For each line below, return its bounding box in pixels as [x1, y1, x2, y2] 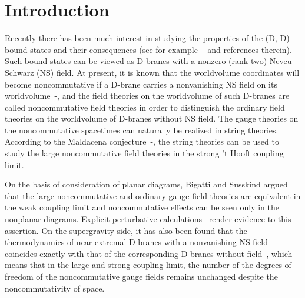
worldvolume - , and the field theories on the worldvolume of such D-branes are [5, 89, 290, 102]
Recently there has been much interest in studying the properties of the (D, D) [5, 32, 290, 44]
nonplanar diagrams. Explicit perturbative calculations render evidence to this [5, 213, 291, 225]
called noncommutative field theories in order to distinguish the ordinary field [5, 101, 285, 113]
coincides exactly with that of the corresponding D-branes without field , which [5, 247, 293, 259]
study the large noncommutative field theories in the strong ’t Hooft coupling [5, 147, 284, 159]
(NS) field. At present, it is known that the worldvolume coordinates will [37, 66, 300, 78]
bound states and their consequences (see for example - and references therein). [5, 43, 292, 55]
